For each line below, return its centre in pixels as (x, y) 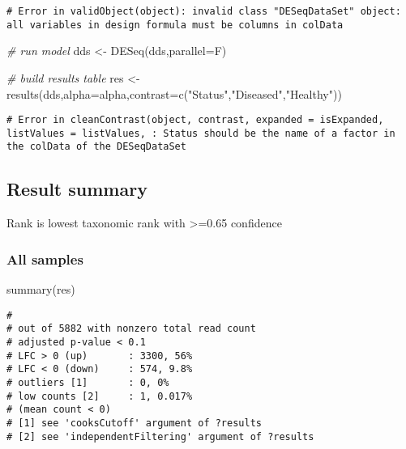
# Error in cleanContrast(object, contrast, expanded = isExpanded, (195, 120)
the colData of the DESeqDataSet (96, 147)
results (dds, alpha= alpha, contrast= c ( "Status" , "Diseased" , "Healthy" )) (174, 93)
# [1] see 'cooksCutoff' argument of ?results (134, 423)
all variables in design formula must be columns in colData (175, 25)
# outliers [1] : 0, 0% (88, 382)
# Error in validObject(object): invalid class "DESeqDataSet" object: (204, 11)
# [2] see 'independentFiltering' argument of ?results (160, 436)
